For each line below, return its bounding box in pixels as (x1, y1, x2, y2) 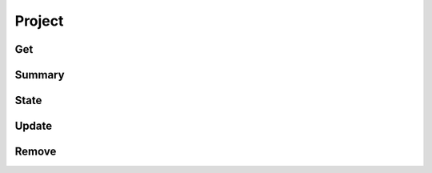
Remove (14, 145, 57, 159)
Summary (14, 68, 65, 82)
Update (14, 119, 53, 133)
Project (14, 12, 64, 30)
